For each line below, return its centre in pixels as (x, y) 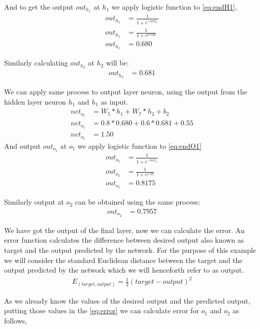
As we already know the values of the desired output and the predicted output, (127, 300)
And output (22, 145)
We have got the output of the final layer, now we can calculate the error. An (124, 230)
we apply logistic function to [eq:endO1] (140, 145)
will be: (117, 63)
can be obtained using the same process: (137, 202)
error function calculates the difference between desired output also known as (124, 240)
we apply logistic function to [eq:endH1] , (174, 7)
